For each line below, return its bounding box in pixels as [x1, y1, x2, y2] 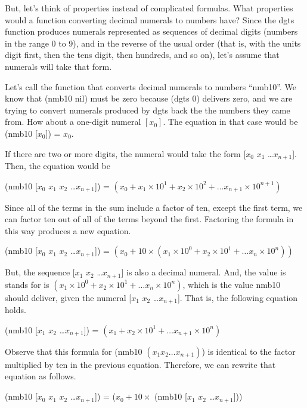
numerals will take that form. [5, 60, 112, 72]
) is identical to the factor [201, 345, 296, 357]
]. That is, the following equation [177, 291, 298, 303]
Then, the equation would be [5, 159, 110, 171]
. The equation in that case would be [163, 115, 298, 128]
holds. [5, 303, 26, 316]
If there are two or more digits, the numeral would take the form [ [5, 147, 246, 159]
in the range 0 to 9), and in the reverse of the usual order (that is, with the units [5, 36, 301, 49]
